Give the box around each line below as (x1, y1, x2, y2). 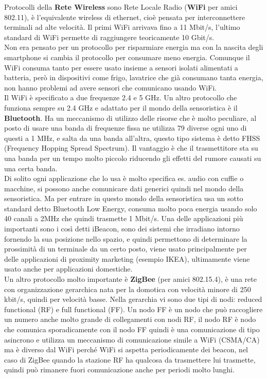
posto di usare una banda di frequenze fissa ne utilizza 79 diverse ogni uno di (4, 122, 247, 133)
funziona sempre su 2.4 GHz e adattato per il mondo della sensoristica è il (4, 102, 238, 113)
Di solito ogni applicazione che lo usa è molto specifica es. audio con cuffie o (4, 173, 244, 184)
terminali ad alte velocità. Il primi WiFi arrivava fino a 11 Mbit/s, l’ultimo (4, 22, 240, 32)
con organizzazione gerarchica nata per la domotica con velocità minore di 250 (4, 283, 251, 294)
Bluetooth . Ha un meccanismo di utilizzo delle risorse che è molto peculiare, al (4, 112, 257, 123)
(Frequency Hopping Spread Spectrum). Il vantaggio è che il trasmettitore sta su (4, 142, 258, 153)
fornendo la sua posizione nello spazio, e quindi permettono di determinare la (4, 233, 247, 244)
